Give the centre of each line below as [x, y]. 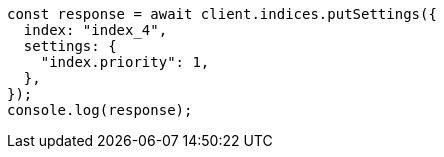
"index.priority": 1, [125, 62]
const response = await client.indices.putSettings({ [222, 14]
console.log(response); [100, 110]
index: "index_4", [95, 30]
